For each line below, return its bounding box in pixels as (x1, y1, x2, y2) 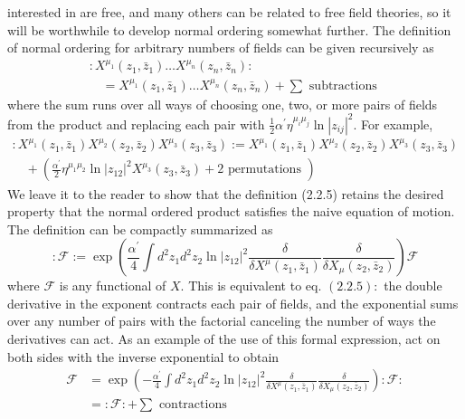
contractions (158, 398, 227, 412)
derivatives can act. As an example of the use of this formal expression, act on (7, 329, 441, 348)
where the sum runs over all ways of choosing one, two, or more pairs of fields (7, 94, 438, 113)
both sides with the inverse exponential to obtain (7, 347, 280, 366)
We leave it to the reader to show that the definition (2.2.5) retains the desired (7, 184, 444, 203)
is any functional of (59, 276, 166, 295)
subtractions (308, 79, 377, 92)
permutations (227, 163, 301, 176)
